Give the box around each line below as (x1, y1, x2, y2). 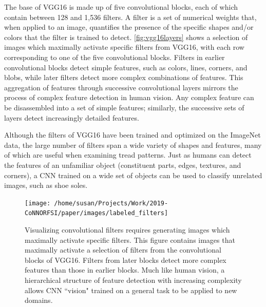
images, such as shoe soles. (4, 180, 88, 190)
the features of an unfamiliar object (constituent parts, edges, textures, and (4, 159, 241, 170)
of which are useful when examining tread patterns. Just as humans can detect (4, 149, 252, 160)
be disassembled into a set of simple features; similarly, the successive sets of (4, 102, 244, 112)
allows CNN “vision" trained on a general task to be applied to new (25, 284, 237, 295)
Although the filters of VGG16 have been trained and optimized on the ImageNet (4, 129, 261, 140)
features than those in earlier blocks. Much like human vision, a (25, 264, 225, 275)
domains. (25, 295, 53, 305)
